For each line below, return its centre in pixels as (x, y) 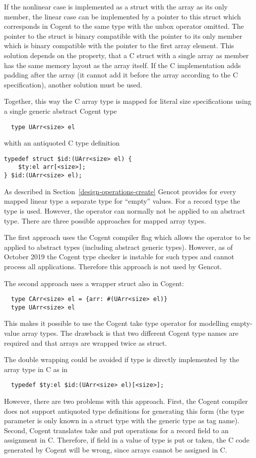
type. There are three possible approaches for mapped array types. (105, 220)
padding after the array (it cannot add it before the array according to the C (121, 75)
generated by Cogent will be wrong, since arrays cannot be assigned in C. (116, 450)
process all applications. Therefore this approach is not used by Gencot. (113, 266)
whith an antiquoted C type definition (62, 143)
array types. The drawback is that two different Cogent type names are (130, 333)
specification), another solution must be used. (73, 84)
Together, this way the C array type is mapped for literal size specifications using (128, 101)
